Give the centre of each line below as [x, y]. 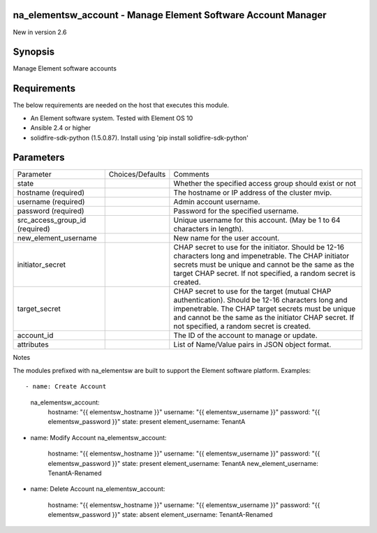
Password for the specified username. [236, 211]
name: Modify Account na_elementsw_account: [98, 437]
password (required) [51, 211]
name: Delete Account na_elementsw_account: [98, 489]
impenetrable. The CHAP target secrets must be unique [265, 309]
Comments [191, 175]
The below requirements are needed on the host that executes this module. [121, 105]
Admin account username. [217, 202]
